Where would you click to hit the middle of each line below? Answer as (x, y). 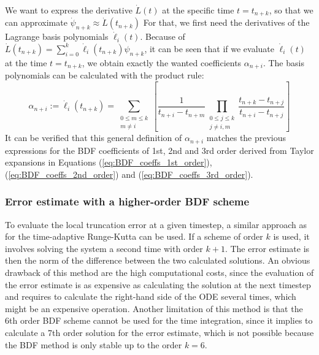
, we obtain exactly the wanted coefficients (162, 62)
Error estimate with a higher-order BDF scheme (127, 201)
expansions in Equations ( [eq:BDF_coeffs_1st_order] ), (109, 162)
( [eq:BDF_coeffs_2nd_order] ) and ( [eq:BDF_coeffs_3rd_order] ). (129, 174)
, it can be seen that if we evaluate (209, 48)
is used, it (291, 236)
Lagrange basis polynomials (57, 36)
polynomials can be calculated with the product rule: (105, 75)
